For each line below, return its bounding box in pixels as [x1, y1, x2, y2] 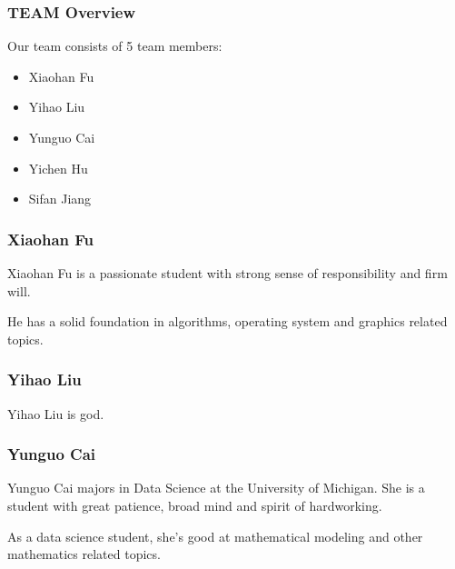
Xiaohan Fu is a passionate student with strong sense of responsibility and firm [7, 264, 448, 282]
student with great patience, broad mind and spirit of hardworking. [7, 496, 382, 514]
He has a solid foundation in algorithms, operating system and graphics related [7, 312, 448, 331]
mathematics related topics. [7, 544, 161, 564]
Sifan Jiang [28, 189, 92, 208]
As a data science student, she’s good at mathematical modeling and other [7, 526, 423, 545]
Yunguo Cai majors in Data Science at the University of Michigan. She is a [7, 478, 425, 497]
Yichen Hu [28, 158, 88, 177]
